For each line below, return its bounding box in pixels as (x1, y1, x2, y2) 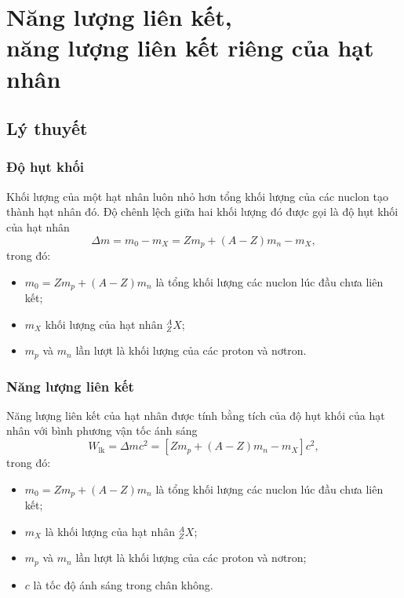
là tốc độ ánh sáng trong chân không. (33, 576, 213, 593)
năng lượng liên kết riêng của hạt (6, 31, 374, 64)
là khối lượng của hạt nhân (45, 523, 175, 539)
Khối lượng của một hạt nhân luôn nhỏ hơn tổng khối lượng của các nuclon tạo (6, 188, 388, 204)
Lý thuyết (6, 116, 88, 140)
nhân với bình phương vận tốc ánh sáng (6, 422, 198, 439)
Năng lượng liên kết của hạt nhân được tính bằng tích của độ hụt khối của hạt (6, 407, 385, 423)
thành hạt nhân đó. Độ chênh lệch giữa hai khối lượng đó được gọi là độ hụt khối (6, 203, 399, 220)
